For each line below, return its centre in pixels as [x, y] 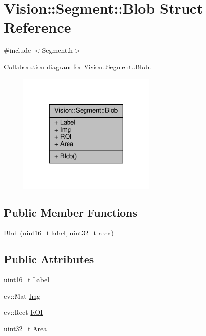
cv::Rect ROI [24, 312]
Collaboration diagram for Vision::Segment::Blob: [77, 66]
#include [17, 50]
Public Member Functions [70, 212]
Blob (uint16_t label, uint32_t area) [59, 233]
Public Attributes [49, 259]
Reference [38, 27]
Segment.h [57, 50]
